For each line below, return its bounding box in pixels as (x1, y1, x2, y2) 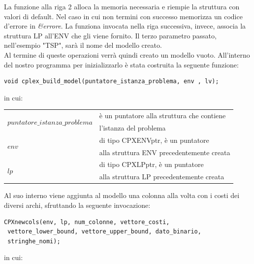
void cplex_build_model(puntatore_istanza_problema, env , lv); (4, 78, 219, 85)
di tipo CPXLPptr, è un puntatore (99, 159, 204, 169)
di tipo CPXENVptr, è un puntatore (99, 134, 209, 145)
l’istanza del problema (99, 122, 166, 132)
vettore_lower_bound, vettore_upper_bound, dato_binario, (7, 228, 201, 235)
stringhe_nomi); (7, 237, 61, 245)
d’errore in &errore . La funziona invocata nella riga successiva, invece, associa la (4, 21, 246, 31)
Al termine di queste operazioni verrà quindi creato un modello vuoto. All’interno (4, 49, 250, 60)
